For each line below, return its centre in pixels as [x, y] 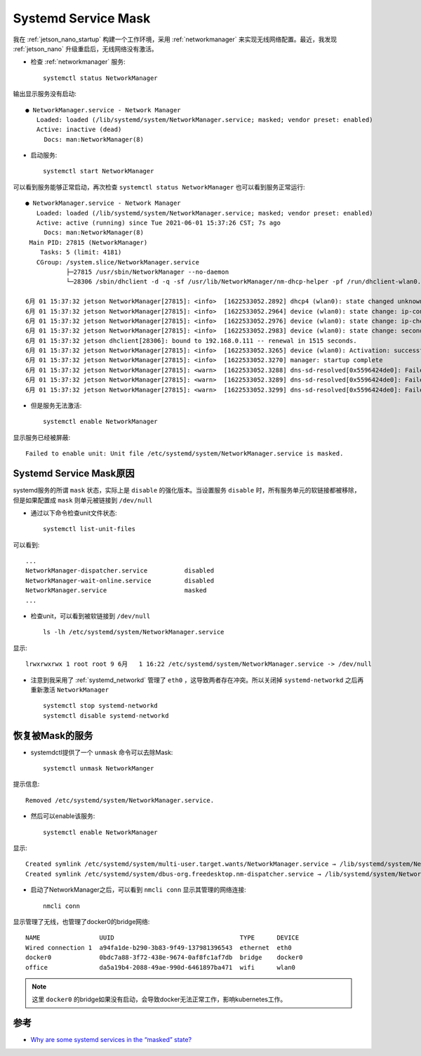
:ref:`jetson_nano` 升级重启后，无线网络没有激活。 [85, 48]
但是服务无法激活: [56, 406]
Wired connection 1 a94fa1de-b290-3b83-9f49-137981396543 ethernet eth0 [159, 948]
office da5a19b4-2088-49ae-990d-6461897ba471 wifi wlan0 [161, 967]
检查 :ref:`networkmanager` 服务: [78, 62]
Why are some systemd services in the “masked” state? [111, 1040]
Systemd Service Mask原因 [74, 474]
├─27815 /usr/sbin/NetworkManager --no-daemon [147, 272]
